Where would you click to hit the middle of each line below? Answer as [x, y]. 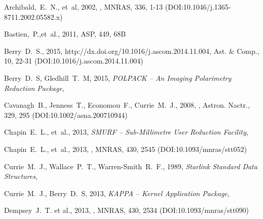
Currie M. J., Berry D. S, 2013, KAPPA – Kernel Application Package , [117, 193]
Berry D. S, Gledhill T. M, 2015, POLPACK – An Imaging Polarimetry [118, 77]
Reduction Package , [34, 88]
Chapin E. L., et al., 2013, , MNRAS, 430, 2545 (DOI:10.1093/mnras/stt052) [125, 149]
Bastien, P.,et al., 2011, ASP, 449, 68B [65, 34]
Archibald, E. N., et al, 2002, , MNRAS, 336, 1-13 [84, 7]
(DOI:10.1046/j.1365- [198, 7]
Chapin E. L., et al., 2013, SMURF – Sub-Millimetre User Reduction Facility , [126, 132]
